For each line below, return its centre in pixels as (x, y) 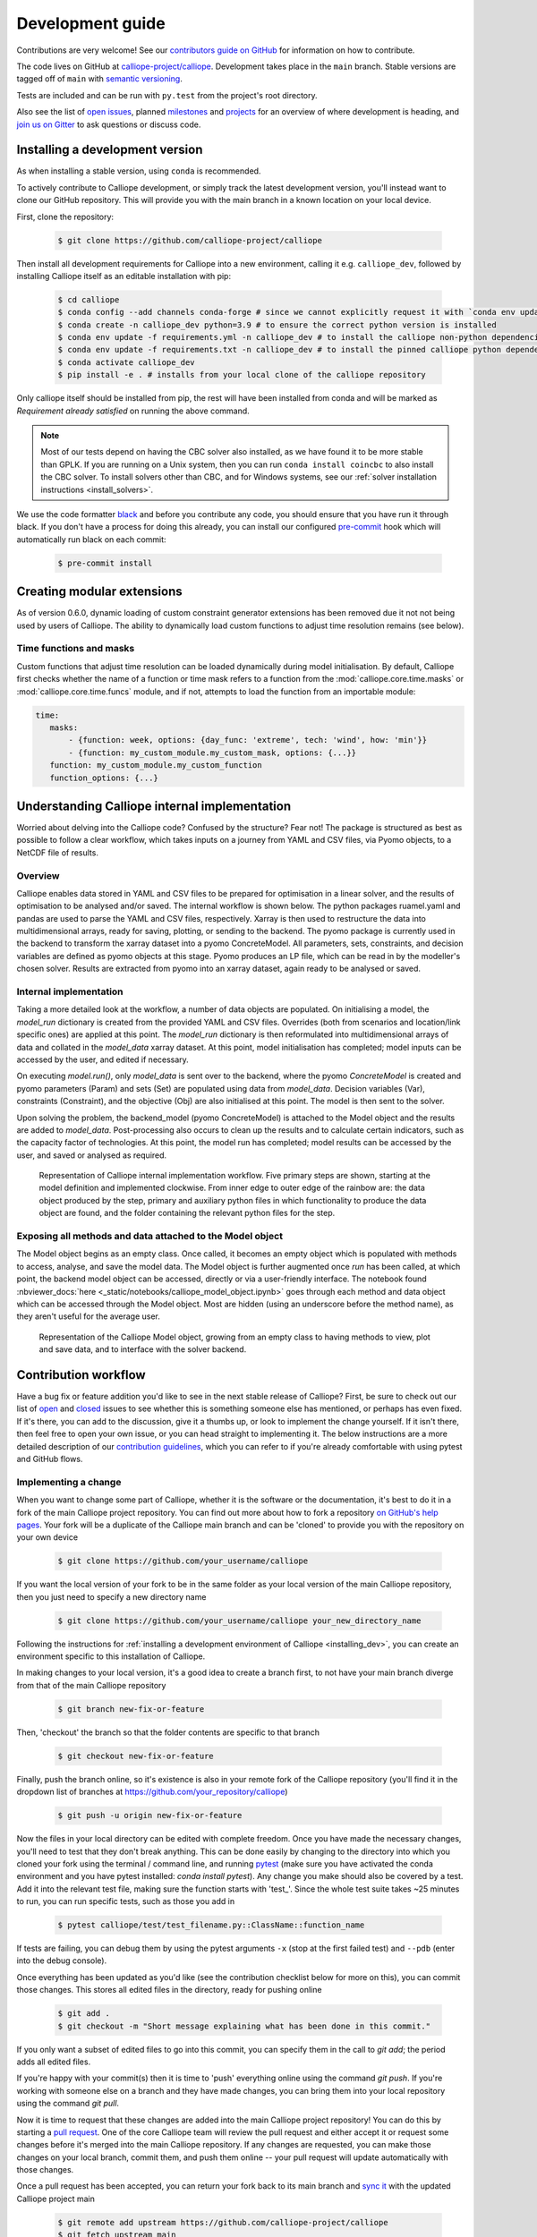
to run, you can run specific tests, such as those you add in (126, 1901)
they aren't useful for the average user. (89, 1316)
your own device (47, 1537)
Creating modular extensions (99, 592)
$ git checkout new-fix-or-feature (136, 1756)
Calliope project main (56, 2199)
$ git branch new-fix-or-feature (131, 1709)
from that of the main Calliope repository (91, 1685)
